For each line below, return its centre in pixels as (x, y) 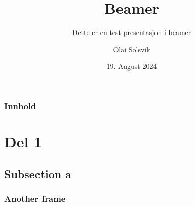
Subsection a (38, 173)
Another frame (35, 198)
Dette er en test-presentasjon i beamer (132, 32)
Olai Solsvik (132, 49)
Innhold (20, 105)
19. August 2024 (132, 66)
